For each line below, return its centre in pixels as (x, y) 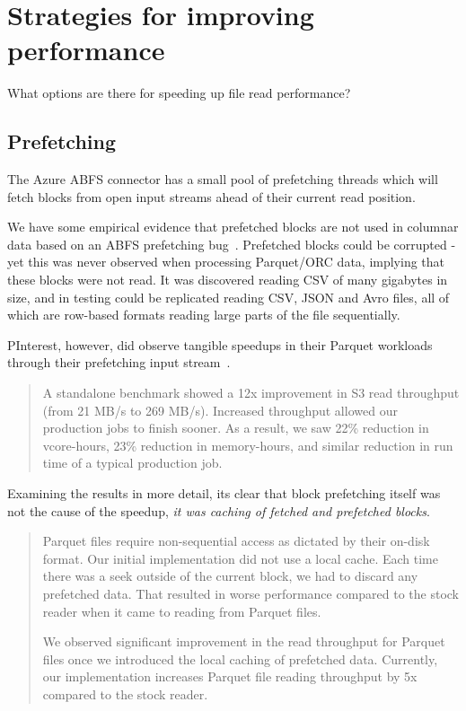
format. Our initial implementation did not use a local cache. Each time (240, 558)
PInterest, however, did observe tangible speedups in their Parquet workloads (220, 344)
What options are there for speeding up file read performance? (179, 93)
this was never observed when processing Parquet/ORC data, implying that (237, 262)
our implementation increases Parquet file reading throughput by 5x (230, 676)
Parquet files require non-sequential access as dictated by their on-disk (236, 541)
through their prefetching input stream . (119, 362)
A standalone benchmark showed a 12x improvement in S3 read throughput (251, 393)
